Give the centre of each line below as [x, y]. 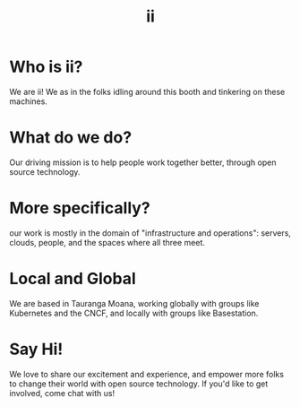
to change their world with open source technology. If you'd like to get [139, 384]
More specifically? [80, 208]
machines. [28, 101]
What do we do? [71, 138]
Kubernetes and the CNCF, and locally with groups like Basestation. [134, 313]
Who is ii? [46, 67]
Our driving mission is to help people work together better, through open [143, 162]
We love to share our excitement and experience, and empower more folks [147, 374]
